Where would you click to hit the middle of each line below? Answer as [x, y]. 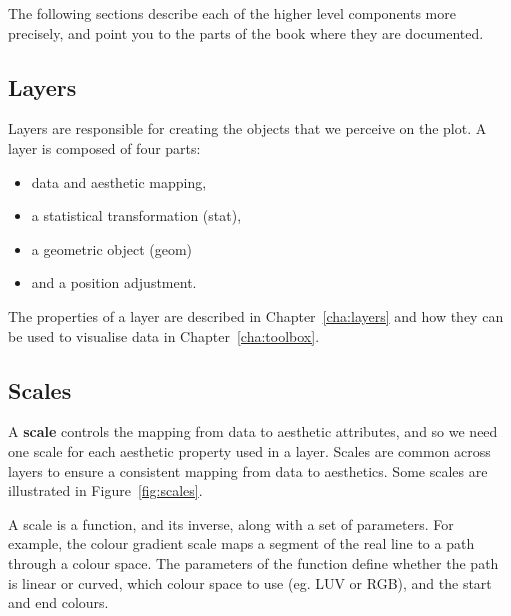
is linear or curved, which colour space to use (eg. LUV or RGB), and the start [250, 582]
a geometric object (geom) [112, 248]
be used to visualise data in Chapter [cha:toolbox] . [164, 335]
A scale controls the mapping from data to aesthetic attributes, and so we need [253, 431]
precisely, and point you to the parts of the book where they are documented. [246, 32]
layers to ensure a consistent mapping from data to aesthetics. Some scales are [248, 470]
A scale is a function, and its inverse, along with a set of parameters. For [231, 523]
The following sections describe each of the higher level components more [232, 13]
